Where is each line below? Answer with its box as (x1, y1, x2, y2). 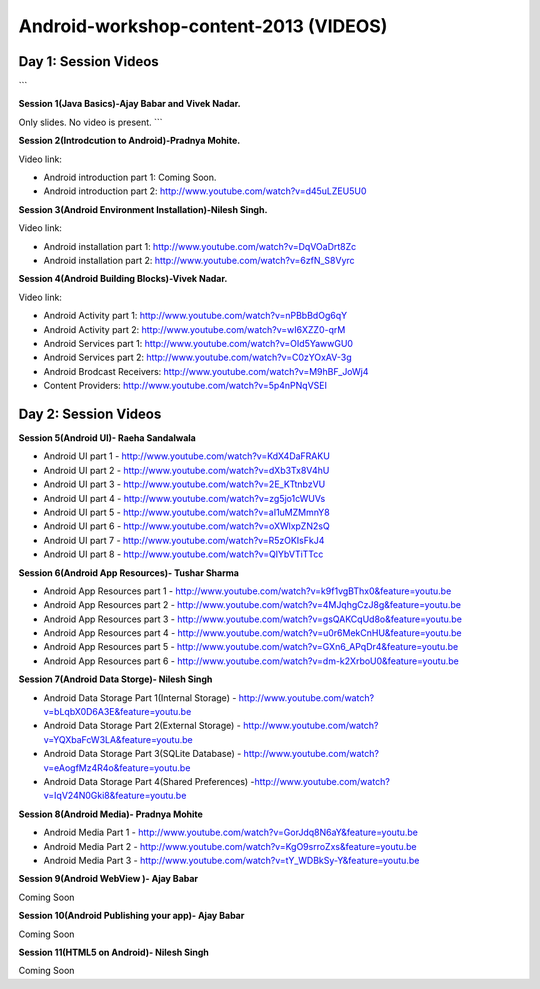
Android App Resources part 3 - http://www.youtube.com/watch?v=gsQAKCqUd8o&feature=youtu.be (43, 613, 462, 625)
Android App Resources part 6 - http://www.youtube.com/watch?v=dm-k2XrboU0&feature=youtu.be (43, 655, 459, 667)
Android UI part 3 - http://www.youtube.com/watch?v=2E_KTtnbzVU (43, 478, 326, 490)
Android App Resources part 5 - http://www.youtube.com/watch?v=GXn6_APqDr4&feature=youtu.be (43, 641, 459, 653)
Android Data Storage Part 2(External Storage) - (43, 720, 242, 732)
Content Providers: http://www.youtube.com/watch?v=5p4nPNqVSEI (43, 380, 327, 392)
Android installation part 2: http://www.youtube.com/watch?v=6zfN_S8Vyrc (43, 254, 355, 266)
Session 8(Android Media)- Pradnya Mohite (18, 808, 204, 820)
